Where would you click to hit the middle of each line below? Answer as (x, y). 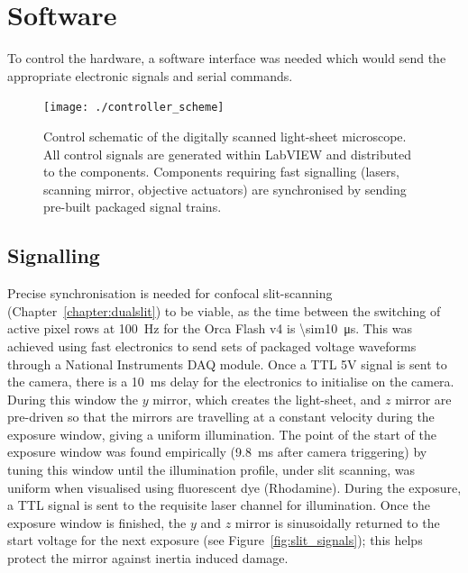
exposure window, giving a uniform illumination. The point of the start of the (222, 434)
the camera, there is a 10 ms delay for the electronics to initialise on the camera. (231, 382)
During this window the (73, 399)
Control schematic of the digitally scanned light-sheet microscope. (225, 136)
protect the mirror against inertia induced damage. (148, 558)
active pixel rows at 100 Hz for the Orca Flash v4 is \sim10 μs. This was (210, 328)
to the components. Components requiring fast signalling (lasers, (221, 172)
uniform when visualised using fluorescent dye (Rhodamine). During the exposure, (234, 487)
